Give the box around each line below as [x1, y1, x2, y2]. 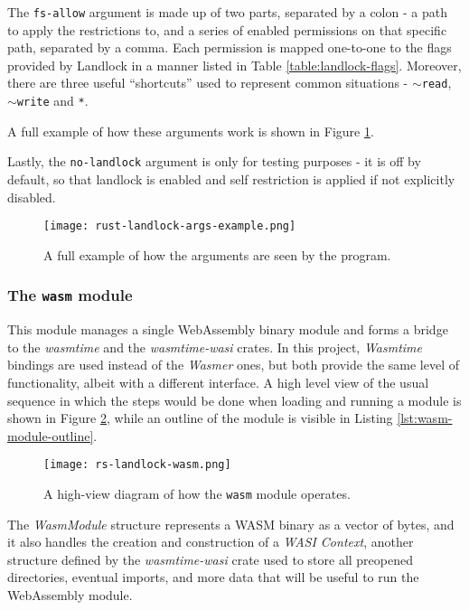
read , [421, 73, 452, 92]
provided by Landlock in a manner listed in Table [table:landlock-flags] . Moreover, [7, 55, 462, 74]
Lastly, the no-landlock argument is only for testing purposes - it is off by [7, 152, 421, 171]
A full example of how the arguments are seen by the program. [43, 245, 391, 264]
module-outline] [7, 426, 94, 445]
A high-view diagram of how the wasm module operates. [43, 484, 351, 503]
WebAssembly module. [7, 586, 133, 605]
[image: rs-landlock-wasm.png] [43, 458, 231, 472]
